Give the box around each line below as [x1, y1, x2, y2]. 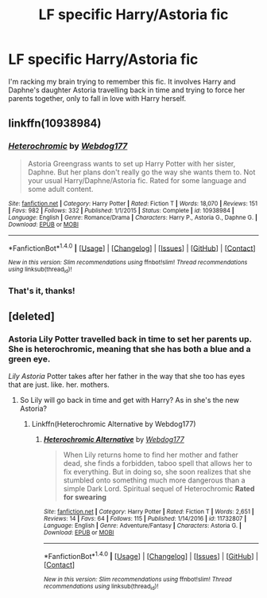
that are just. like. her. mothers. [8, 380, 110, 389]
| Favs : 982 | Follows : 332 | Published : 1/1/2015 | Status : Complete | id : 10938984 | [8, 206, 234, 214]
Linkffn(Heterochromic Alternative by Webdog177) [31, 420, 196, 429]
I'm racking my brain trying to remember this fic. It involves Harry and [8, 76, 236, 86]
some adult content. [27, 184, 94, 193]
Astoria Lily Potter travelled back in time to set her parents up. [8, 333, 252, 344]
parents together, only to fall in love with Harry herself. [8, 93, 187, 103]
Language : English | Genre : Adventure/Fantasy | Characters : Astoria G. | [43, 522, 242, 530]
